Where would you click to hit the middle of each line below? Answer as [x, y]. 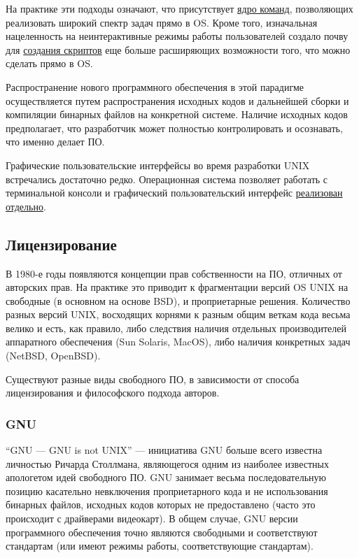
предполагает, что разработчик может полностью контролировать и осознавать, [174, 128]
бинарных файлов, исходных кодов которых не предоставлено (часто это [161, 505]
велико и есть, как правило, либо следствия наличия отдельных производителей [176, 328]
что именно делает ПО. [55, 142]
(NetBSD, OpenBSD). [53, 356]
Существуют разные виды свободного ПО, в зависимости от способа [153, 379]
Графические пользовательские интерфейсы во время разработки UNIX [158, 165]
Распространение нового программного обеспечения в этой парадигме [155, 86]
